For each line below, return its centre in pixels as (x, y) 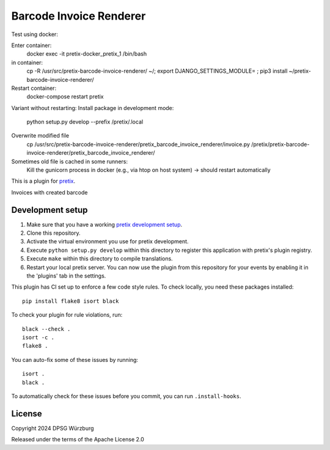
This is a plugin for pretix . (43, 181)
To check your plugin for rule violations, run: (67, 315)
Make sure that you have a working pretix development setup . (105, 224)
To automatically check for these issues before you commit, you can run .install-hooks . (126, 396)
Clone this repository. (53, 233)
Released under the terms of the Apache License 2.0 (78, 440)
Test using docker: (35, 34)
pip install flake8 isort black (71, 301)
